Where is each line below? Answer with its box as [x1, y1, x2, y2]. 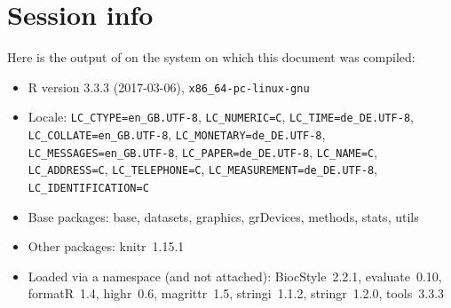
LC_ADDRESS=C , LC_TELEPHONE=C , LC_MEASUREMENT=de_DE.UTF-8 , [28, 160, 378, 178]
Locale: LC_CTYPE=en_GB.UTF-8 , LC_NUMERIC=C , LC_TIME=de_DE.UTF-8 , [28, 107, 414, 126]
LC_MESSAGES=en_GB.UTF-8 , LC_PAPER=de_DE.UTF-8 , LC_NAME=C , [28, 142, 378, 161]
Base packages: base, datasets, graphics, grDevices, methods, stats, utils [28, 207, 419, 225]
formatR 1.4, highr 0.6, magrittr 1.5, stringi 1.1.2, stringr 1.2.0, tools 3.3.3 [28, 284, 445, 303]
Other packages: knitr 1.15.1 [28, 237, 185, 256]
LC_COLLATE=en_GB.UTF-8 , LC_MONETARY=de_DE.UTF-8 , [28, 125, 326, 144]
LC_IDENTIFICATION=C [28, 182, 149, 194]
